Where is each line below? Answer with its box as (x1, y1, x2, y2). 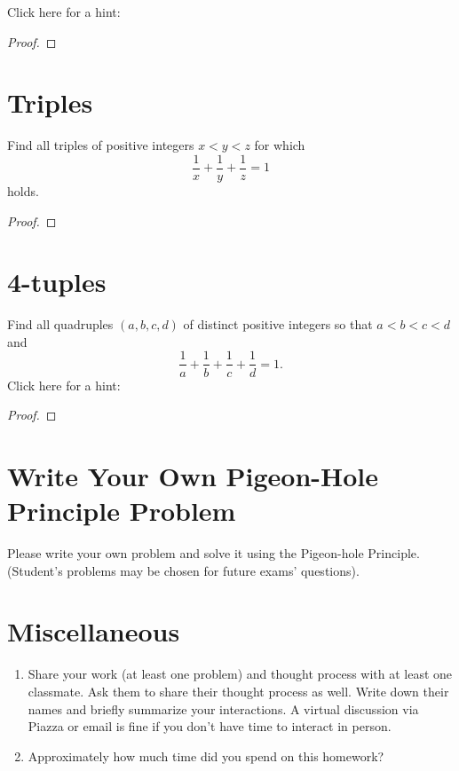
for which (254, 136, 305, 154)
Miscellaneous (7, 613, 180, 649)
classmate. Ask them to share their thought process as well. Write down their (28, 681, 449, 700)
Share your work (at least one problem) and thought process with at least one (28, 665, 453, 683)
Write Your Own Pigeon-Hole (7, 457, 379, 493)
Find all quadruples (7, 315, 114, 334)
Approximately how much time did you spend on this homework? (28, 746, 384, 765)
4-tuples (7, 264, 107, 300)
